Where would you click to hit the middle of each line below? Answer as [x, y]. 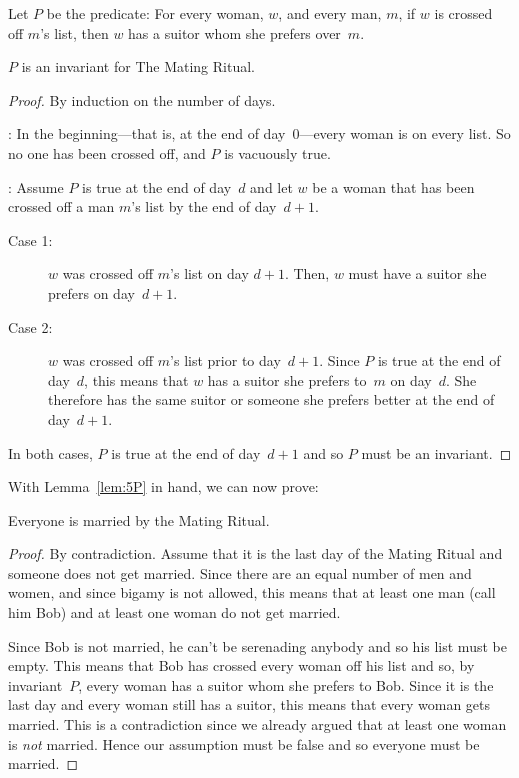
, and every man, [330, 13]
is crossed [463, 13]
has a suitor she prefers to [287, 379]
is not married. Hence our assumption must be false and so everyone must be [244, 743]
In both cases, [50, 452]
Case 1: [30, 239]
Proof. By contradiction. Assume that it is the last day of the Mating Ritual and [255, 553]
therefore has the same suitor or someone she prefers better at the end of [271, 399]
